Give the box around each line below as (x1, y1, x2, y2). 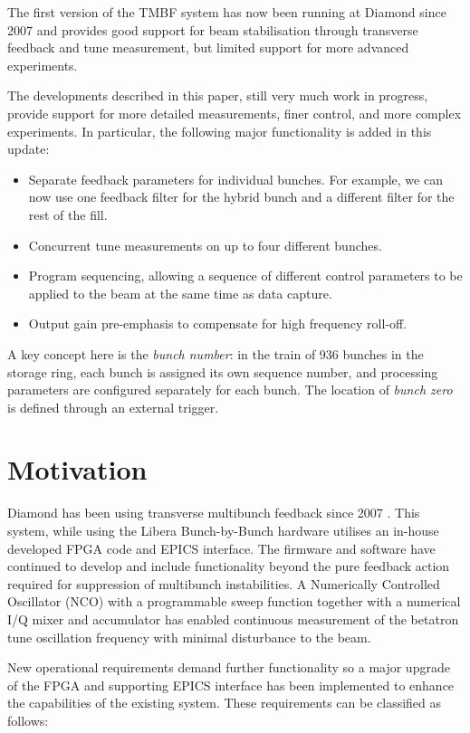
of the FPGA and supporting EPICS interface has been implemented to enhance (7, 675, 455, 694)
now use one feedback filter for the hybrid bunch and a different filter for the (28, 187, 455, 206)
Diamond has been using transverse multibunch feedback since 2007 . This (7, 503, 420, 522)
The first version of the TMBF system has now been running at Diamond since (7, 3, 446, 21)
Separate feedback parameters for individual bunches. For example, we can (28, 169, 443, 188)
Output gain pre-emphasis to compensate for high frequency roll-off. (28, 314, 408, 333)
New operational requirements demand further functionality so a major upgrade (7, 658, 450, 677)
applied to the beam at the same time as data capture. (28, 283, 332, 302)
